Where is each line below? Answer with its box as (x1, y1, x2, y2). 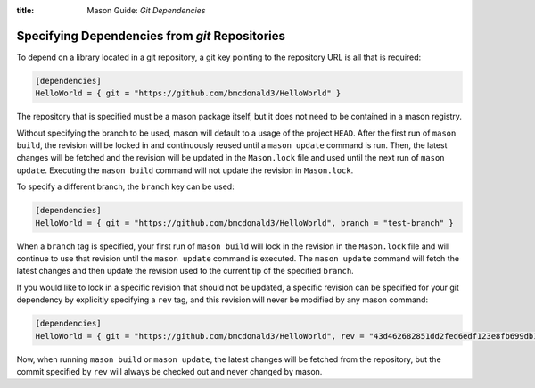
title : (16, 5, 35, 15)
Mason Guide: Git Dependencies (86, 5, 206, 15)
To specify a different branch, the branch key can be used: (16, 181, 235, 192)
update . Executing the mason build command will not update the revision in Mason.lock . (16, 165, 354, 176)
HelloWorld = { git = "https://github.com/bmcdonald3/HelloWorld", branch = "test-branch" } (35, 218, 454, 227)
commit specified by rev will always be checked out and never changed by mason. (16, 366, 323, 376)
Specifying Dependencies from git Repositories (16, 28, 285, 44)
